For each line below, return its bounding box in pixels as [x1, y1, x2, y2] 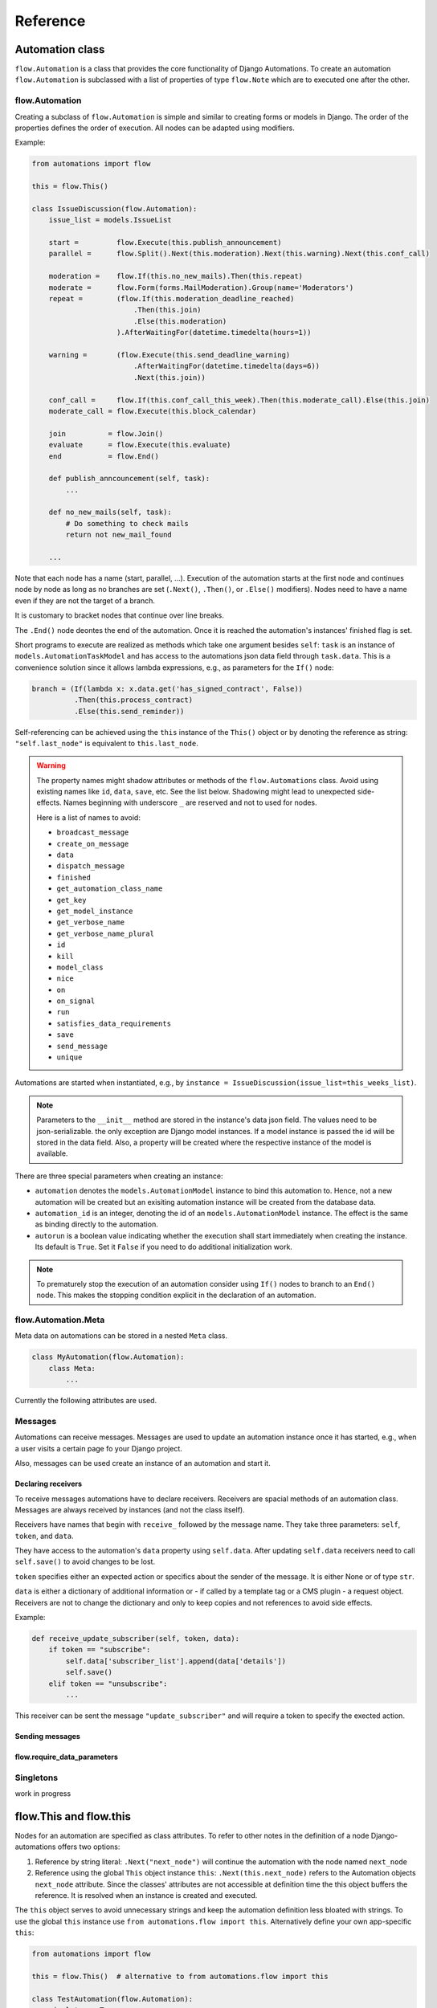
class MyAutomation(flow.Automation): [31, 1353, 185, 1361]
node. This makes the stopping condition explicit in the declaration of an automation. [36, 1290, 317, 1300]
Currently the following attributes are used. [14, 1396, 157, 1406]
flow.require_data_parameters [14, 1752, 118, 1761]
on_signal [56, 997, 96, 1006]
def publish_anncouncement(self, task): [48, 474, 210, 484]
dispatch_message [56, 862, 125, 871]
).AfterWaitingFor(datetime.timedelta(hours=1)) [116, 328, 312, 337]
